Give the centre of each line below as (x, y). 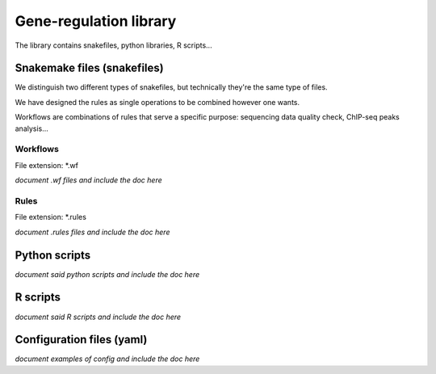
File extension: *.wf (46, 165)
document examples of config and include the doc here (107, 359)
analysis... (31, 128)
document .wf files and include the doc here (88, 180)
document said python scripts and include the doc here (107, 274)
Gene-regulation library (96, 21)
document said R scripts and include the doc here (98, 317)
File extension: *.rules (50, 217)
